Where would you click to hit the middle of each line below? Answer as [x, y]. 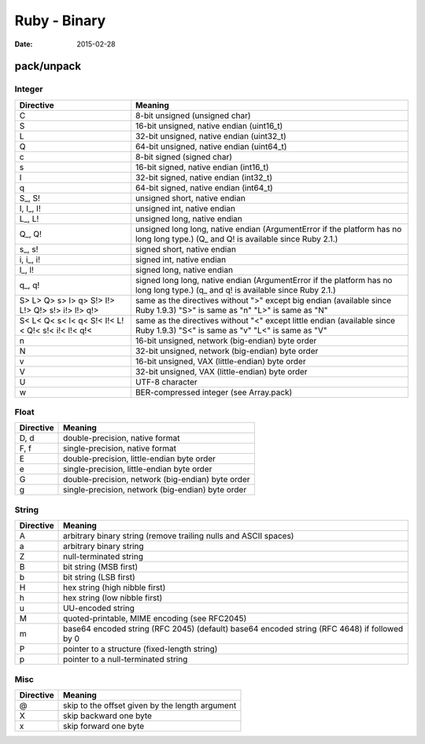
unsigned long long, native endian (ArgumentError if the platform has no [268, 229]
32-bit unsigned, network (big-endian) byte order [227, 351]
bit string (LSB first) [99, 577]
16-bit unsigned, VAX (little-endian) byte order [220, 361]
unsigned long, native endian [189, 219]
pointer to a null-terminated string [126, 659]
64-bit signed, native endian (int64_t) [204, 187]
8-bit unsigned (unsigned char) [193, 116]
